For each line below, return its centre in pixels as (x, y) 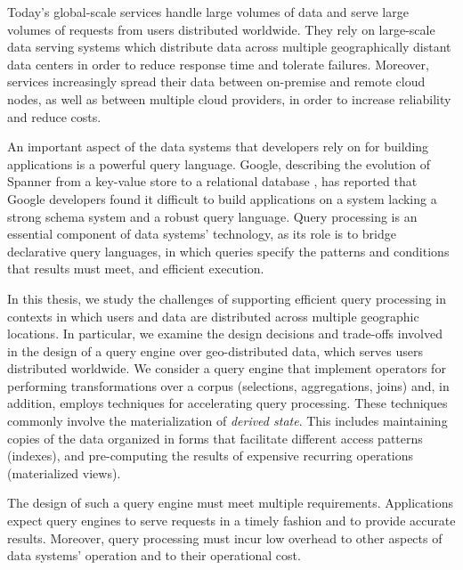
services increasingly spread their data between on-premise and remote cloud (216, 81)
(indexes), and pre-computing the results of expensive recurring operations (211, 456)
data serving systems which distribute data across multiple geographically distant (229, 47)
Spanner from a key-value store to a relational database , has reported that (212, 181)
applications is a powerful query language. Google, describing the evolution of (219, 163)
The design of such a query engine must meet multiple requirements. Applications (230, 503)
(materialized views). (64, 472)
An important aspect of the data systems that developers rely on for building (218, 147)
